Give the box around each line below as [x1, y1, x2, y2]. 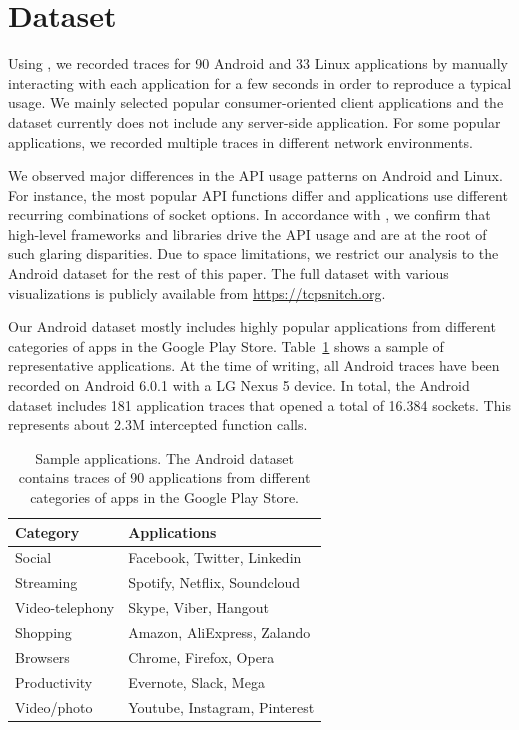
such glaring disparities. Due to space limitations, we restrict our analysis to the [8, 243, 499, 264]
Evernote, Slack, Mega [128, 671, 265, 692]
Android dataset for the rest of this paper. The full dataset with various [8, 263, 449, 284]
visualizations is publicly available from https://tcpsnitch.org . [8, 282, 386, 303]
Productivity [15, 671, 93, 692]
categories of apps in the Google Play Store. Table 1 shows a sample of [8, 335, 444, 356]
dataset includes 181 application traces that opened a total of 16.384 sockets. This [8, 394, 511, 415]
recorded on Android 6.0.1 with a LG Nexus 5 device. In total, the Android [8, 375, 470, 396]
